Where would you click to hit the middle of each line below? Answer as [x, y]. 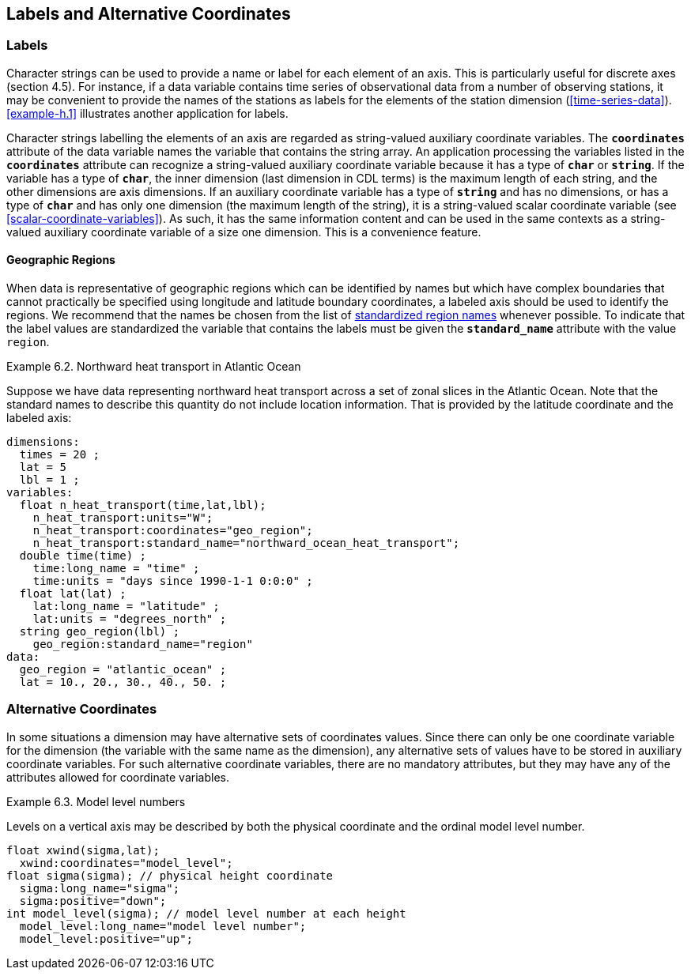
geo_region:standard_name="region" [143, 644]
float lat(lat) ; [73, 594]
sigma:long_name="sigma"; [100, 888]
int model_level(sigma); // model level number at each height [206, 913]
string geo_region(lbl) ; [100, 632]
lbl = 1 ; [49, 480]
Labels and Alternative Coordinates [149, 14]
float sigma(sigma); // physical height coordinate [170, 875]
